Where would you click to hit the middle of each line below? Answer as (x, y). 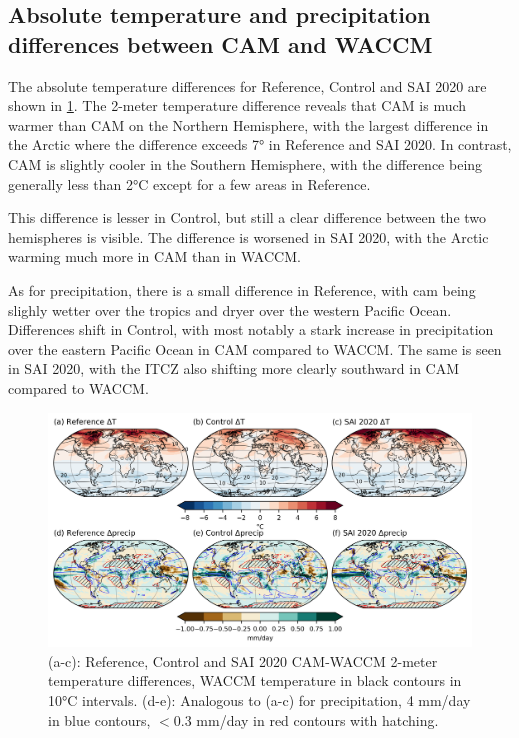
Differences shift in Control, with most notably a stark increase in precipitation (251, 329)
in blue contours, (99, 719)
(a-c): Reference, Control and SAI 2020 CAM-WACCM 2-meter (243, 660)
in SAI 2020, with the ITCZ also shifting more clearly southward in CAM (234, 368)
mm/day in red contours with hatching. (317, 719)
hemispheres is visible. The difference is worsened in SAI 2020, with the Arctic (248, 236)
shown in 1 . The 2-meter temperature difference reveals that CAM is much (237, 105)
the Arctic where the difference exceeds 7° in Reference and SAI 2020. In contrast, (260, 144)
